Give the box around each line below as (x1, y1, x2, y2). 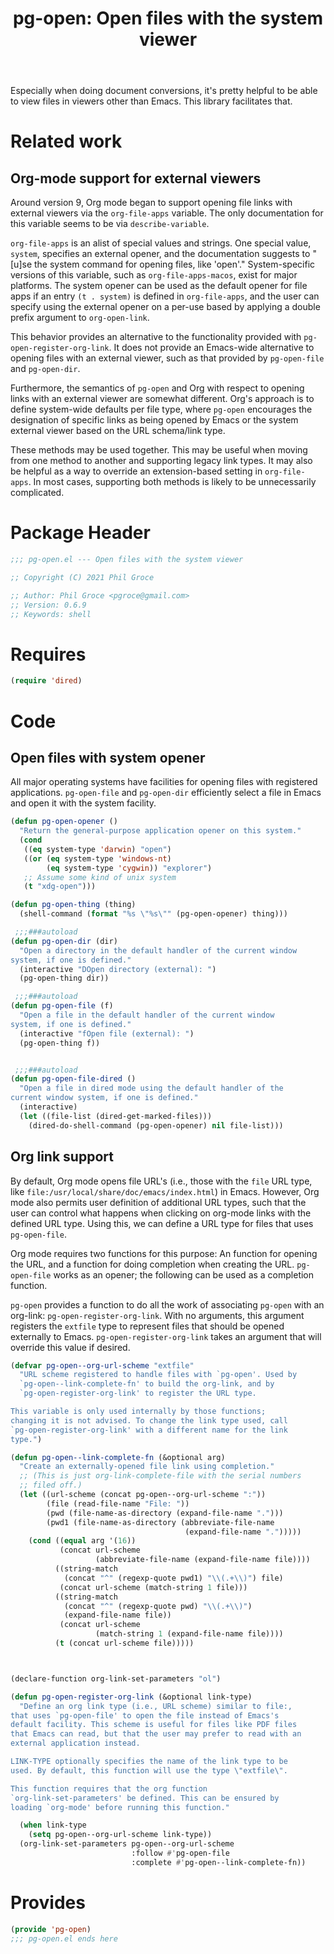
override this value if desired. (10, 1341, 131, 1353)
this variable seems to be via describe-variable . (10, 218, 210, 230)
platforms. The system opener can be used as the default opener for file (10, 280, 308, 292)
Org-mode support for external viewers (10, 170, 262, 187)
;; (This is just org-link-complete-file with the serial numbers (19, 1471, 302, 1481)
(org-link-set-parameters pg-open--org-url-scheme (19, 1839, 235, 1849)
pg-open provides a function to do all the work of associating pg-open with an (10, 1298, 325, 1311)
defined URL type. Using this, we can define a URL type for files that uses (10, 1217, 314, 1229)
